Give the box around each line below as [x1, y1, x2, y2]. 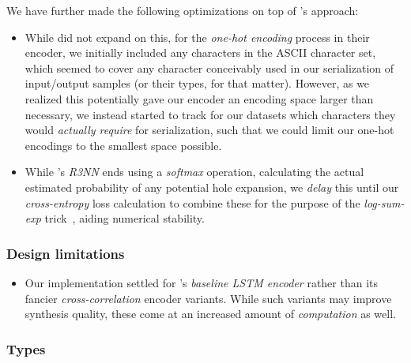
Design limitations [6, 243, 125, 263]
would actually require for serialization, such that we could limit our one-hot [25, 122, 394, 138]
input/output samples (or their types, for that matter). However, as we [25, 75, 370, 92]
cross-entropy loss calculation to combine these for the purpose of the [25, 194, 360, 211]
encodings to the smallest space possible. [25, 137, 222, 153]
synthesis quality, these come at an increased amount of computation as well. [25, 305, 396, 322]
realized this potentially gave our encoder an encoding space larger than [25, 90, 374, 107]
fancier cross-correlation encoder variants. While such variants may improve [25, 290, 392, 306]
